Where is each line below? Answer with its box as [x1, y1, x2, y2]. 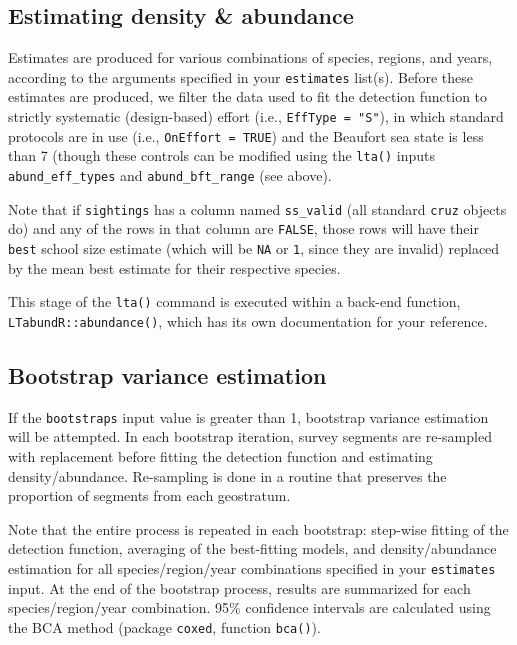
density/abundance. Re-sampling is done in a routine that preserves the [8, 465, 447, 486]
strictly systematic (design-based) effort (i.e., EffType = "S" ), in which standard [8, 106, 504, 127]
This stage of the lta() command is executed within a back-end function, [8, 291, 461, 312]
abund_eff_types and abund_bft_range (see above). [8, 165, 332, 186]
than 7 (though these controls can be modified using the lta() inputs [8, 145, 436, 166]
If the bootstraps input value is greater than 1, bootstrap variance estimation [8, 406, 489, 427]
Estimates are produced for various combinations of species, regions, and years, [8, 47, 493, 68]
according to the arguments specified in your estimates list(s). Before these [8, 66, 473, 87]
